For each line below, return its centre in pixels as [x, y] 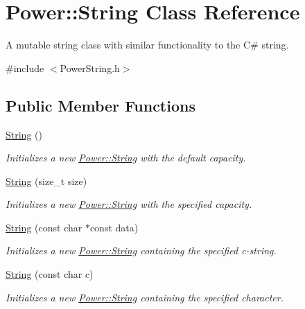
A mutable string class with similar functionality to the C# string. [147, 45]
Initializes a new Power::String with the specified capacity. [129, 204]
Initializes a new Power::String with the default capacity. [126, 158]
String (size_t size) [46, 180]
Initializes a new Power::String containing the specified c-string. [141, 250]
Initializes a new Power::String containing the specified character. [145, 297]
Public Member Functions [101, 105]
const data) [114, 227]
